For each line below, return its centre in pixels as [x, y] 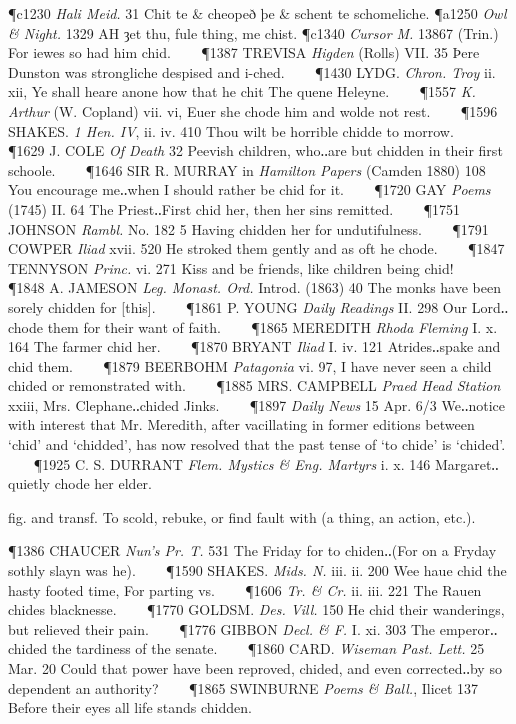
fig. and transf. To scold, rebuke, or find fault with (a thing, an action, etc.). [242, 516]
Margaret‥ [466, 463]
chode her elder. [103, 483]
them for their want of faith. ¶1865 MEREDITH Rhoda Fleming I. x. [272, 326]
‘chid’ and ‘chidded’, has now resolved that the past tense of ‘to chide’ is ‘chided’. [257, 444]
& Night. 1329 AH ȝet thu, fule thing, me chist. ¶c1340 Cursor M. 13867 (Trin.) [253, 32]
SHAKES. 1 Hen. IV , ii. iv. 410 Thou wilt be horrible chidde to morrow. [231, 130]
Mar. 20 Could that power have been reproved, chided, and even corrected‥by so [255, 668]
